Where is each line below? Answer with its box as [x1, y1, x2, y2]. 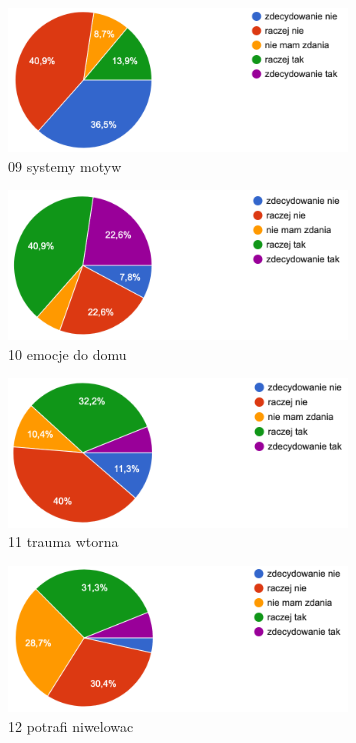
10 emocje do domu [8, 343, 127, 364]
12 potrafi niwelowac [8, 715, 134, 736]
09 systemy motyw [8, 155, 122, 176]
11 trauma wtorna [8, 531, 119, 552]
